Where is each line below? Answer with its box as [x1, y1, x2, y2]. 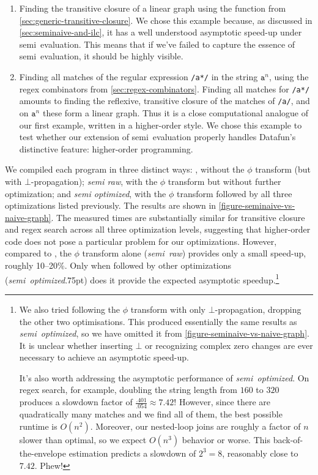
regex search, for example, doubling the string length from [19, 383, 237, 396]
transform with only [130, 302, 206, 315]
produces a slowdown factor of [19, 395, 133, 408]
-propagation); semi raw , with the [31, 174, 158, 187]
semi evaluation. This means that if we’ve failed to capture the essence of [19, 37, 295, 50]
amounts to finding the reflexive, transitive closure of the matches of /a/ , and [19, 94, 310, 107]
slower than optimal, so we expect [19, 433, 147, 446]
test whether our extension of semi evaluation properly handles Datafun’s [19, 130, 296, 143]
